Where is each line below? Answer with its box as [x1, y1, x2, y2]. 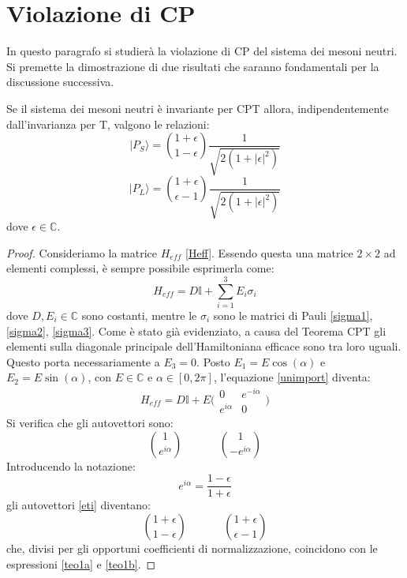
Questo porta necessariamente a [6, 353, 160, 370]
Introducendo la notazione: [6, 457, 136, 474]
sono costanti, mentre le [81, 306, 197, 323]
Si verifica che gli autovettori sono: [6, 415, 174, 431]
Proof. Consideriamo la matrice [6, 244, 158, 261]
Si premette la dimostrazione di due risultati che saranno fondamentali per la [6, 58, 379, 74]
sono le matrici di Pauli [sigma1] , [213, 306, 373, 323]
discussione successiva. [6, 73, 114, 90]
